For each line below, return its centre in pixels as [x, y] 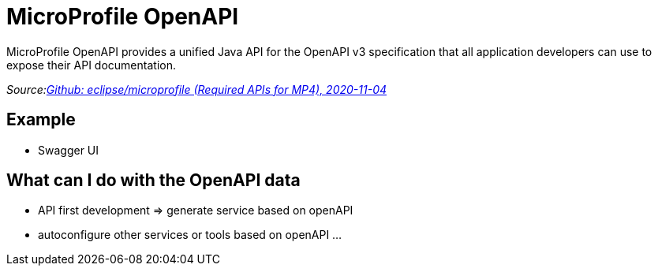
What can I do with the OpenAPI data [153, 181]
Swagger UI [69, 150]
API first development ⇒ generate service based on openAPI [196, 211]
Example [41, 120]
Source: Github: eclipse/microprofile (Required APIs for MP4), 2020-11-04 [197, 89]
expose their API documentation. [91, 65]
